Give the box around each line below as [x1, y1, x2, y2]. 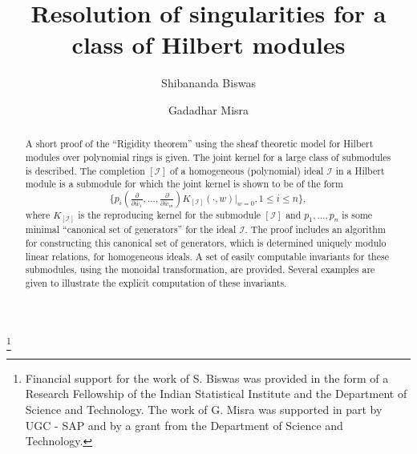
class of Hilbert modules [71, 28, 346, 61]
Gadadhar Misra [168, 101, 249, 118]
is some [342, 207, 373, 221]
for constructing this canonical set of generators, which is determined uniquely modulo [25, 235, 387, 249]
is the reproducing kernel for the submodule [78, 207, 261, 221]
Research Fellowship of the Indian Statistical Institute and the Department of [25, 385, 407, 402]
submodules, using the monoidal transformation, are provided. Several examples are [25, 263, 375, 276]
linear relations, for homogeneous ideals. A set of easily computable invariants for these [25, 249, 389, 263]
